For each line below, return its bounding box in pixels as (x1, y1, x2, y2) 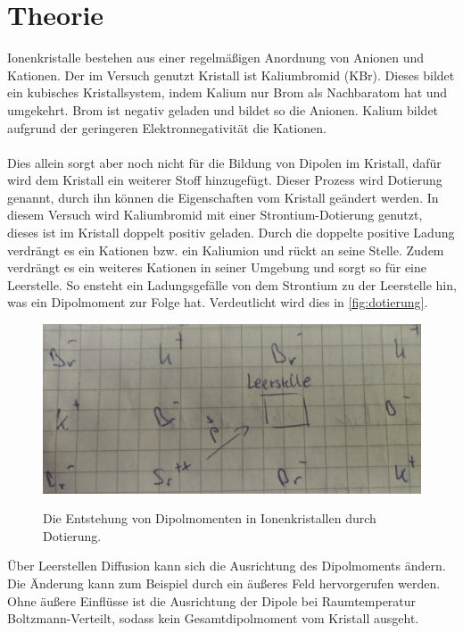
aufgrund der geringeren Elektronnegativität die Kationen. (7, 118, 327, 137)
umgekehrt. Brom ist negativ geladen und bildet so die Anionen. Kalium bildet (7, 100, 439, 119)
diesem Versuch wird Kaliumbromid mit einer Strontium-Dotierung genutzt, (7, 205, 423, 224)
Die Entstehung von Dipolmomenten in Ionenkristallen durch (43, 509, 376, 528)
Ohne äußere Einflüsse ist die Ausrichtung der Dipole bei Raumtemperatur (7, 591, 417, 610)
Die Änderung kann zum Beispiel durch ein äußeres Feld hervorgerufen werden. (7, 574, 441, 593)
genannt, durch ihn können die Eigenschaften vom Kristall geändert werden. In (7, 187, 439, 206)
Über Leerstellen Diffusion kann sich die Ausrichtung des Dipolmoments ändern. (7, 556, 446, 575)
